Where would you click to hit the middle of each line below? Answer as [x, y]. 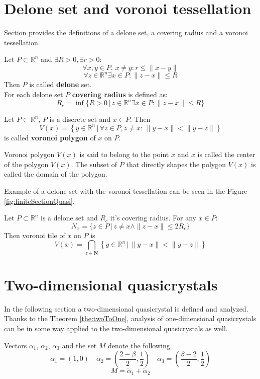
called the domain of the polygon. [56, 174]
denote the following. [140, 345]
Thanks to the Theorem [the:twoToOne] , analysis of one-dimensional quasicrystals [130, 318]
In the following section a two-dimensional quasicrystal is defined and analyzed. [126, 308]
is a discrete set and [80, 119]
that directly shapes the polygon [176, 164]
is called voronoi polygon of [50, 137]
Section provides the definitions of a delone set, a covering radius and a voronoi [126, 32]
